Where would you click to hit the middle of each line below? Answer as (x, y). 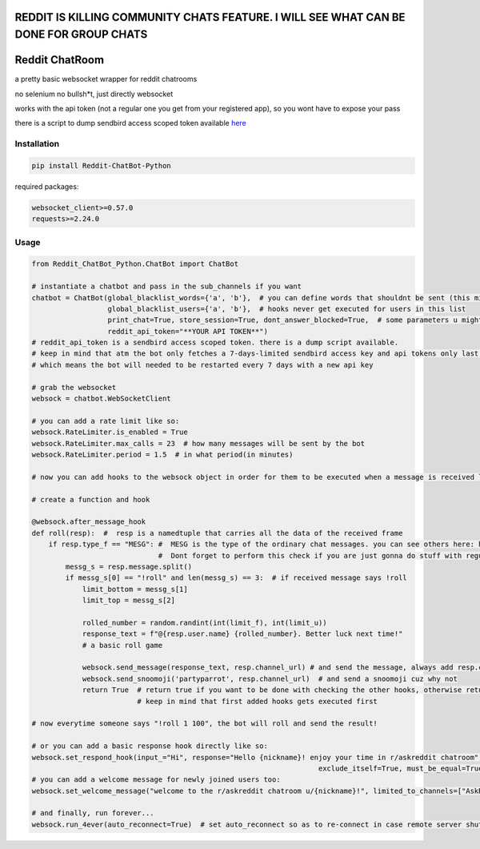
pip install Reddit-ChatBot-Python (101, 165)
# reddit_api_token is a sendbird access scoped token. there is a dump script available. (215, 343)
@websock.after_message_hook (89, 522)
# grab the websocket (74, 387)
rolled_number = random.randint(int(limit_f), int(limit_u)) (204, 622)
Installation (37, 144)
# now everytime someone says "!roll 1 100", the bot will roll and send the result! (204, 724)
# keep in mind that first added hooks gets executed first (257, 701)
